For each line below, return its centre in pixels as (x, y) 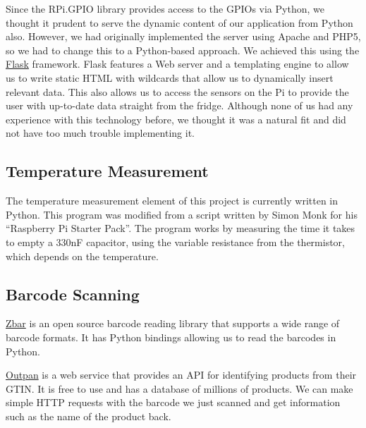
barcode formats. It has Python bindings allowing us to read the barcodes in (171, 337)
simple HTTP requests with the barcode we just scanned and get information (173, 402)
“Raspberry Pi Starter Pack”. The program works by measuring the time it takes (181, 228)
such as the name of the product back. (89, 416)
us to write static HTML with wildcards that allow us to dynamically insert (170, 77)
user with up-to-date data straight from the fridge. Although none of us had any (179, 105)
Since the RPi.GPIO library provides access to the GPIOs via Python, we (165, 8)
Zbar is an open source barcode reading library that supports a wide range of (173, 323)
